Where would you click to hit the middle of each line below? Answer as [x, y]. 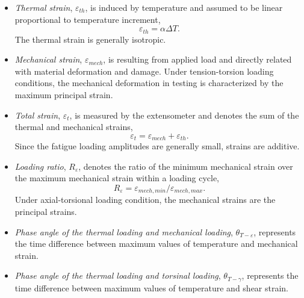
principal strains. [46, 212]
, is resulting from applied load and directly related [197, 59]
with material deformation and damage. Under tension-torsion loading [144, 71]
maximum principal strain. [64, 95]
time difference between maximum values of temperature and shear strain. [152, 287]
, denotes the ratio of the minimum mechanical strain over [186, 166]
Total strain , [38, 115]
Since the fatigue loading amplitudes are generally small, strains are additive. [157, 146]
